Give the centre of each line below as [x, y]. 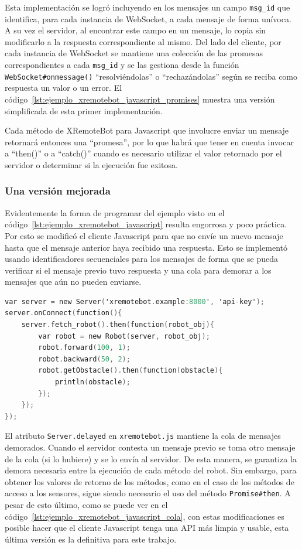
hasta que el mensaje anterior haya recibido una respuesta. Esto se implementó [146, 247]
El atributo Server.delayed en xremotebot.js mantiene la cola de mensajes [143, 436]
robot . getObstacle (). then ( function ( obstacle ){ [131, 371]
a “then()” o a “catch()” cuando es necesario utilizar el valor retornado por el [143, 153]
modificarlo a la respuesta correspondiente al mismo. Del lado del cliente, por [143, 41]
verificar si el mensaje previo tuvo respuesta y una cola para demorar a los [138, 270]
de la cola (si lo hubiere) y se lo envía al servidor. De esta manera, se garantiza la [151, 458]
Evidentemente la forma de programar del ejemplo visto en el [115, 212]
